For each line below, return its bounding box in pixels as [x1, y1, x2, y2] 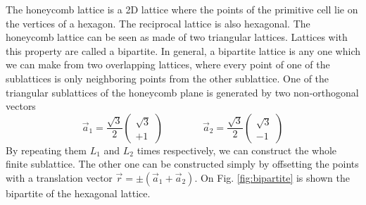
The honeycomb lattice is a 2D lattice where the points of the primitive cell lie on [6, 2, 358, 16]
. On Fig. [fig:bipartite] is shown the [194, 170, 350, 185]
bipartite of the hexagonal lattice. [6, 185, 151, 200]
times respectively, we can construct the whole [137, 142, 337, 157]
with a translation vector [6, 170, 113, 185]
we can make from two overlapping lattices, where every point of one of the [6, 57, 330, 72]
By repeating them [6, 142, 87, 157]
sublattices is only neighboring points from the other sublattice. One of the [6, 70, 329, 85]
